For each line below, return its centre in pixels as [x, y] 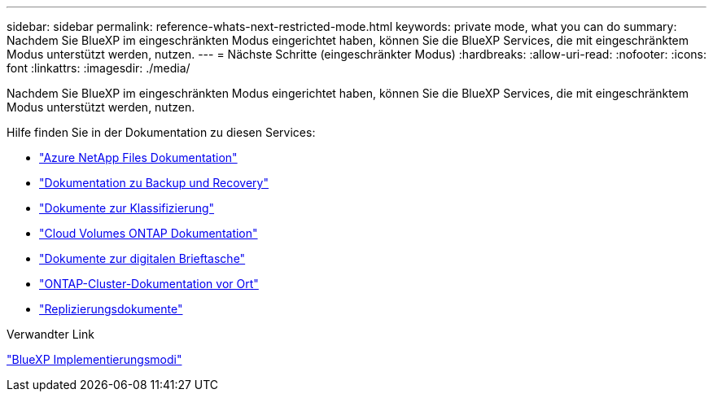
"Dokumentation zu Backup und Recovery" [154, 183]
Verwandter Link [50, 334]
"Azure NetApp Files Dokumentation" [138, 157]
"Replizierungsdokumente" [111, 309]
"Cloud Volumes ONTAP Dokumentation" [149, 233]
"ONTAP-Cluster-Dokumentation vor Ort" [149, 284]
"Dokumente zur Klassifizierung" [127, 208]
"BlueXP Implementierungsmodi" [94, 359]
